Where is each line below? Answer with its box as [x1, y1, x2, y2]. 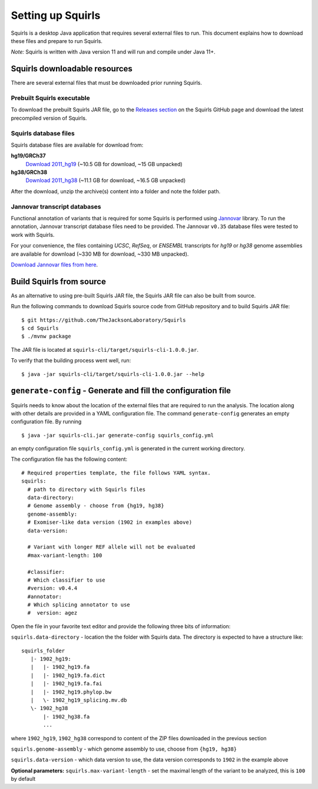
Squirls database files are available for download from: [11, 141, 144, 148]
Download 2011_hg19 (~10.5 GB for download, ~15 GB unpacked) [25, 160, 183, 167]
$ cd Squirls [21, 325, 59, 332]
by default [11, 775, 36, 783]
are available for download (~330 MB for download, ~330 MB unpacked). [11, 250, 189, 258]
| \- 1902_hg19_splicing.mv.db [30, 697, 127, 704]
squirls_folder [21, 647, 65, 654]
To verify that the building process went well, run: [11, 357, 131, 364]
